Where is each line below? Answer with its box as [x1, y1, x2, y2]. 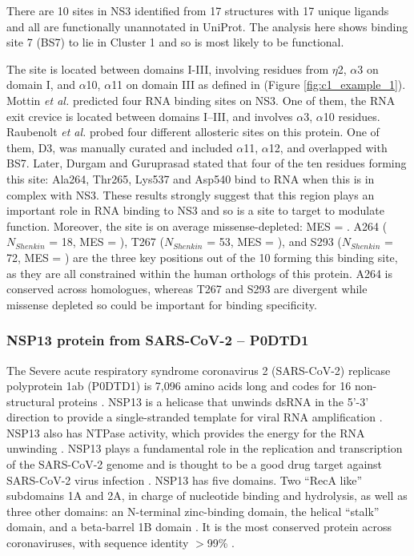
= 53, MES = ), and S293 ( [207, 233, 342, 250]
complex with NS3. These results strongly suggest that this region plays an [6, 186, 375, 203]
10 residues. [323, 107, 380, 124]
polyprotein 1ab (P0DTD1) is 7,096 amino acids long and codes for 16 [6, 377, 352, 394]
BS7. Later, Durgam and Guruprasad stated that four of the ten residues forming [6, 155, 407, 171]
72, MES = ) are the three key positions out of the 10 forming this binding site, [6, 248, 398, 265]
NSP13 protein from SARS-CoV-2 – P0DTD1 [6, 330, 309, 350]
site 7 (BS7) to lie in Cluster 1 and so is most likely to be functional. [6, 34, 344, 50]
